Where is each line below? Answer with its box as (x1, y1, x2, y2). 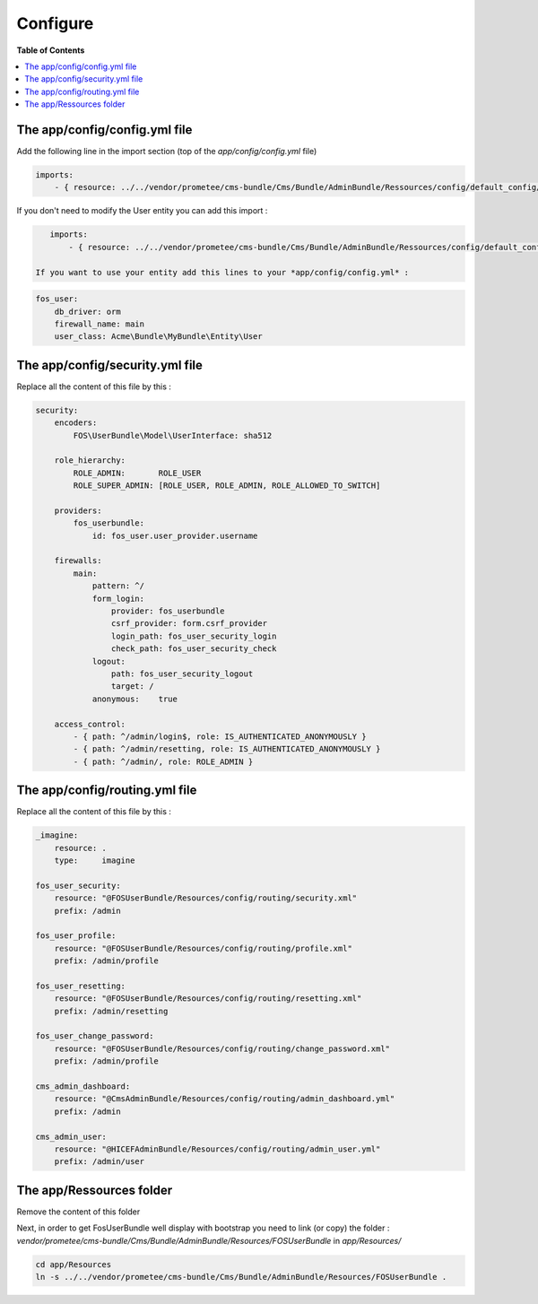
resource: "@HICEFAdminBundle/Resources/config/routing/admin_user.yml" (54, 1143, 381, 1154)
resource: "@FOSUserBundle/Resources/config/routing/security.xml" (54, 893, 358, 903)
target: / (110, 682, 154, 691)
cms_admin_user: (35, 1131, 108, 1142)
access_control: (54, 718, 126, 729)
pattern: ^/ (91, 581, 145, 591)
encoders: (54, 418, 98, 428)
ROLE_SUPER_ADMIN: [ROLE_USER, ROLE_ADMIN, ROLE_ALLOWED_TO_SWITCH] (73, 481, 381, 491)
